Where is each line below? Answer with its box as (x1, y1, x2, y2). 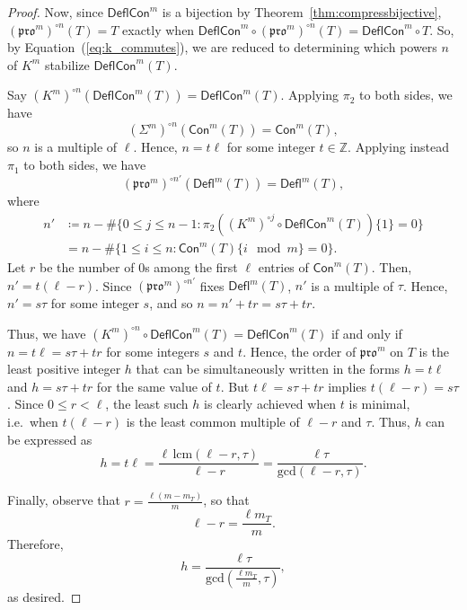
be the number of (40, 258, 135, 277)
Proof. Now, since (7, 3, 103, 21)
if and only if (330, 323, 402, 342)
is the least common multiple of (126, 411, 300, 430)
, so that (203, 491, 250, 509)
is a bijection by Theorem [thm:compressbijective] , (162, 3, 442, 21)
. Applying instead (348, 137, 449, 156)
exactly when (122, 20, 195, 39)
